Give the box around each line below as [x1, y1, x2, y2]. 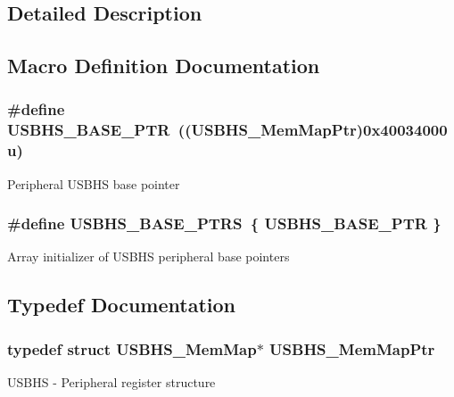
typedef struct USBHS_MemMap [7, 337, 257, 360]
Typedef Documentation [7, 291, 235, 318]
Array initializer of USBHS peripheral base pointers [7, 247, 290, 266]
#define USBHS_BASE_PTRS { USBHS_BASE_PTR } [7, 212, 442, 235]
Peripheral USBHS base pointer [7, 174, 180, 193]
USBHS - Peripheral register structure [7, 373, 216, 392]
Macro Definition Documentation [7, 52, 320, 79]
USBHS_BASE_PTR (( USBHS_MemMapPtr [7, 119, 357, 141]
